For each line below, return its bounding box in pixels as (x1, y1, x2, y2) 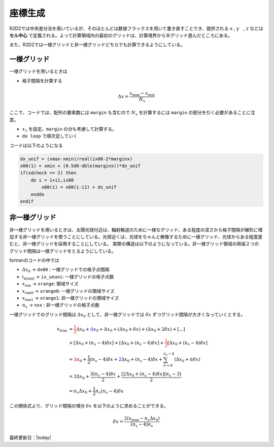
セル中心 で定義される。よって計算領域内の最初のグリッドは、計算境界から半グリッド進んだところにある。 (9, 32, 233, 38)
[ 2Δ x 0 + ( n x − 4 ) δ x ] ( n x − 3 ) (121, 371, 182, 378)
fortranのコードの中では (9, 257, 59, 263)
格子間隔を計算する (22, 78, 62, 84)
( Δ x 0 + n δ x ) (174, 357, 200, 363)
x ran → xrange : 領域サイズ (22, 281, 79, 288)
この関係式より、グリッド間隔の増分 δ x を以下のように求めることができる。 (9, 402, 168, 408)
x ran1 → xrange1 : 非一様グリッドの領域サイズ (22, 295, 119, 302)
